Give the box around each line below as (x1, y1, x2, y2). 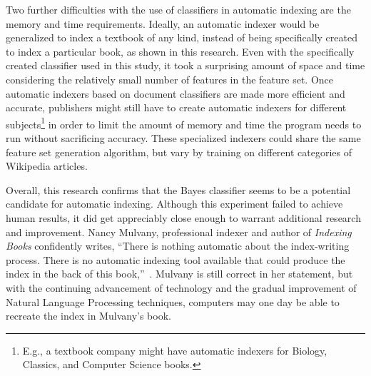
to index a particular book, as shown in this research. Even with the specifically (6, 44, 355, 59)
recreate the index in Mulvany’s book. (6, 308, 171, 323)
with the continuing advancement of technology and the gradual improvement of (6, 280, 357, 295)
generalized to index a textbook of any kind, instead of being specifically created (6, 30, 357, 45)
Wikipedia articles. (6, 158, 88, 173)
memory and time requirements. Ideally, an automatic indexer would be (6, 16, 320, 31)
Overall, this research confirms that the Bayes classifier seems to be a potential (6, 182, 351, 197)
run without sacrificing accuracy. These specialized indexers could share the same (6, 131, 361, 145)
